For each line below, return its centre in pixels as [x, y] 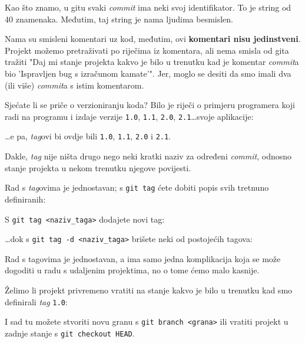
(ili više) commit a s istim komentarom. [74, 85]
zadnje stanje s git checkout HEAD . [70, 333]
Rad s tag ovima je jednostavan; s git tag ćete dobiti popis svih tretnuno [137, 187]
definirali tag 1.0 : [36, 301]
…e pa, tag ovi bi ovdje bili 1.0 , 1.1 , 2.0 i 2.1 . [88, 136]
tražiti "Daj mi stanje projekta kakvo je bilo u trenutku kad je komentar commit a [152, 62]
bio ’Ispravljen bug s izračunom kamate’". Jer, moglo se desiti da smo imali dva [148, 73]
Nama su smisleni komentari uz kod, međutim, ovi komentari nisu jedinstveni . [153, 39]
